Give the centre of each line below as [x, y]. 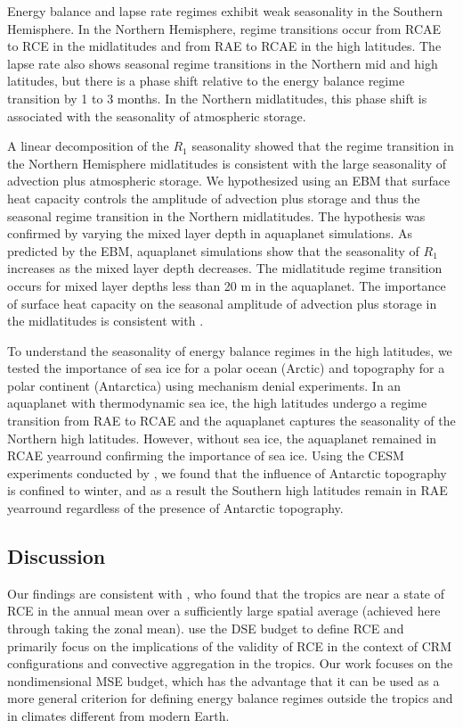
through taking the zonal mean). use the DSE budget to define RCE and [206, 629]
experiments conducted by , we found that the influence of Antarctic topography [227, 472]
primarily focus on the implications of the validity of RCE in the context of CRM [229, 645]
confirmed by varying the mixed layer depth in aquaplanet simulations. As [210, 233]
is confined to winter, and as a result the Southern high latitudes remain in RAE [227, 490]
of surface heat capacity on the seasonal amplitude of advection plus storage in [222, 303]
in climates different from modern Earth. [118, 715]
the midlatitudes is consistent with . [106, 321]
